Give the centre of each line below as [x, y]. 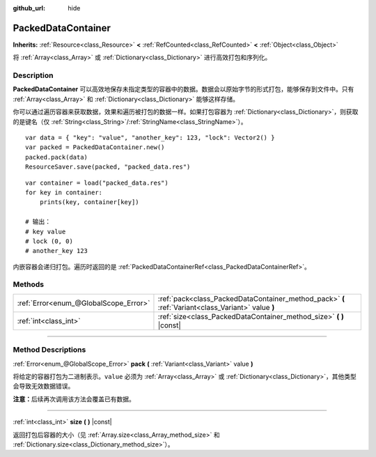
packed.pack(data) [57, 157]
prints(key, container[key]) [89, 202]
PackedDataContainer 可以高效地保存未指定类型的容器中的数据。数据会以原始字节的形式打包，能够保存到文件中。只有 [183, 89]
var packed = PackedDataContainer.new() [95, 147]
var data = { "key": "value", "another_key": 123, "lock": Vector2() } [150, 138]
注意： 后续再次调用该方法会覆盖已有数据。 [74, 399]
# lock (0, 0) [49, 241]
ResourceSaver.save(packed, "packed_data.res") [108, 167]
